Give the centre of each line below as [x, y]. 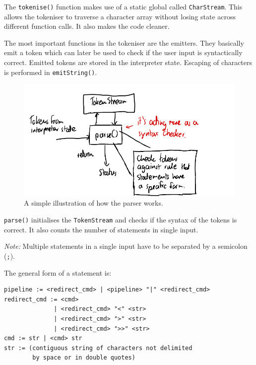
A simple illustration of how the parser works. [94, 203]
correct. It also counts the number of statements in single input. [101, 229]
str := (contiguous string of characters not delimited [98, 348]
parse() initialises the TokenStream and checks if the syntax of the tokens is [121, 220]
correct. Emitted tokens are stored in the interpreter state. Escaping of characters [128, 62]
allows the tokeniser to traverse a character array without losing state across [120, 16]
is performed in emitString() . [51, 72]
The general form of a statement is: [58, 272]
